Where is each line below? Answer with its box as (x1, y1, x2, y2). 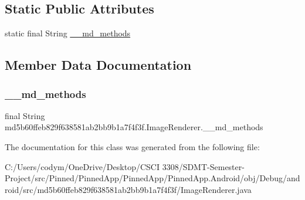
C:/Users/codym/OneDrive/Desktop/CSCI (5, 160, 160, 172)
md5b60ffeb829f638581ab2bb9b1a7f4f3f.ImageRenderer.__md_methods (5, 121, 263, 133)
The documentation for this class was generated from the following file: (5, 140, 260, 152)
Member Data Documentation (5, 56, 192, 74)
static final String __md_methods (5, 27, 131, 39)
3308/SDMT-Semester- (162, 160, 245, 172)
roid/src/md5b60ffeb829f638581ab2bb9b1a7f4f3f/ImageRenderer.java (5, 183, 252, 195)
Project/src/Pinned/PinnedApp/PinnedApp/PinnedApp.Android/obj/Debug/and (5, 172, 300, 184)
